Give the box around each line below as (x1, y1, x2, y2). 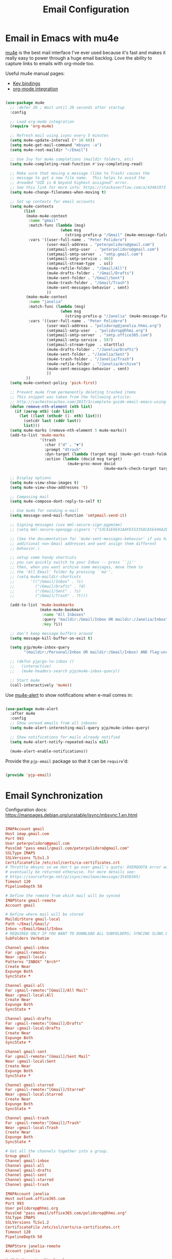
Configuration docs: (5, 807, 48, 813)
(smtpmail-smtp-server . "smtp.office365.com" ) (46, 333, 153, 338)
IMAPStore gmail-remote (5, 898, 56, 903)
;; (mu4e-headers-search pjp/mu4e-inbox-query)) (10, 669, 120, 674)
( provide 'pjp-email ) (5, 772, 52, 777)
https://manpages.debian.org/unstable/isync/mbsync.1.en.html (5, 812, 138, 818)
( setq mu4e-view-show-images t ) (10, 480, 79, 485)
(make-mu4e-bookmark (39, 607, 83, 613)
